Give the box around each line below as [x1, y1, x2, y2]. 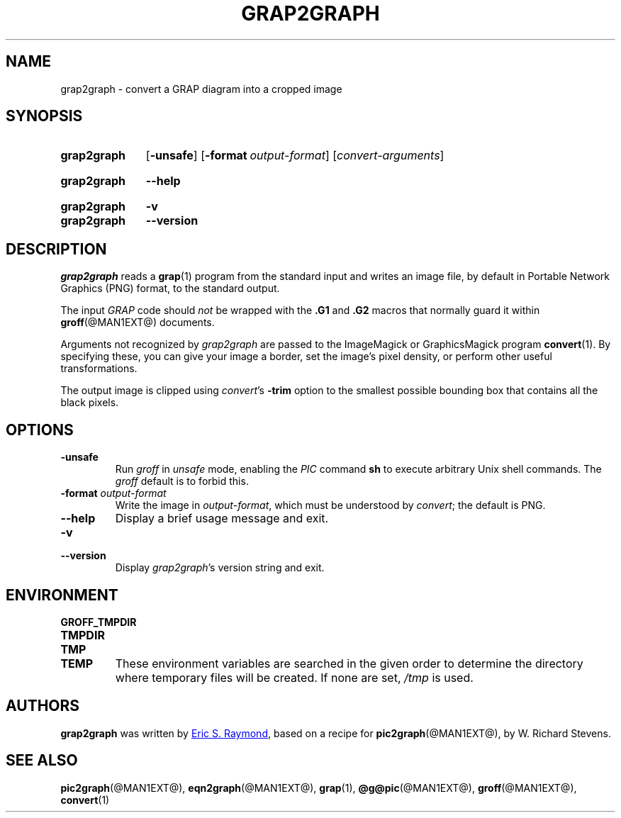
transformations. [60, 362, 138, 375]
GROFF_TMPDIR [60, 615, 137, 628]
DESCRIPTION [6, 240, 107, 258]
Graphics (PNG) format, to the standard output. [60, 282, 280, 295]
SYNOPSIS [6, 107, 83, 125]
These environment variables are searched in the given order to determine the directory [115, 656, 583, 671]
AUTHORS [6, 697, 80, 715]
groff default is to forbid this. [115, 475, 249, 488]
